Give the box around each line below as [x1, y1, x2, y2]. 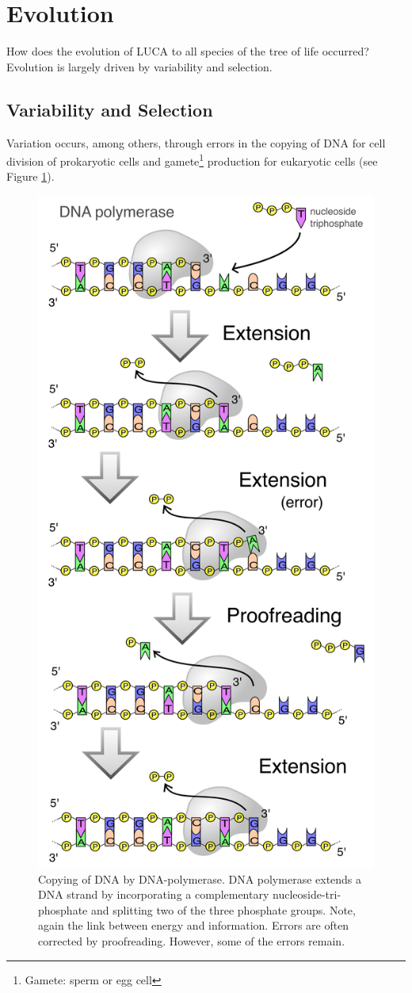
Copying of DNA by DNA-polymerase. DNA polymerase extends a [38, 870, 362, 887]
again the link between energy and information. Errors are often [38, 917, 349, 934]
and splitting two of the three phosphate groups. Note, [90, 901, 356, 918]
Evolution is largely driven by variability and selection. [6, 58, 273, 74]
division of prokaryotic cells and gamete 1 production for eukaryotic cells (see [6, 151, 378, 169]
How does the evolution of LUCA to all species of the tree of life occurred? [6, 43, 369, 59]
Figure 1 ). [6, 168, 55, 185]
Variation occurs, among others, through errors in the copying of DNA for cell [6, 134, 386, 151]
